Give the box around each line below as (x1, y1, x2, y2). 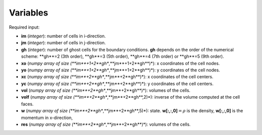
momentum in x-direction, (21, 115, 73, 120)
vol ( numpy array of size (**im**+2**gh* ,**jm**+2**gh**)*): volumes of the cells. (21, 87, 191, 93)
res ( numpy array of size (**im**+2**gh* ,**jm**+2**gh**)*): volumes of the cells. (21, 121, 191, 127)
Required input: (9, 24, 40, 30)
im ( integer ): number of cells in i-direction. (21, 33, 106, 39)
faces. (21, 101, 34, 107)
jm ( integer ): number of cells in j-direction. (21, 40, 106, 46)
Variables (9, 7, 49, 18)
